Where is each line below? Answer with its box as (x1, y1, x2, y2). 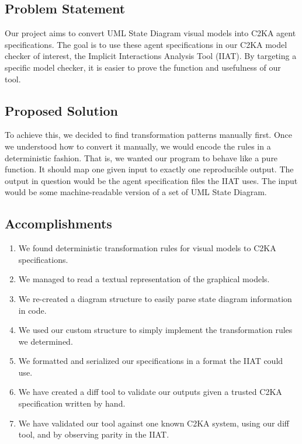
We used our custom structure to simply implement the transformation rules (18, 324, 293, 336)
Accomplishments (5, 214, 112, 233)
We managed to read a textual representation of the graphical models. (18, 273, 270, 285)
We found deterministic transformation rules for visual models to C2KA (18, 242, 276, 254)
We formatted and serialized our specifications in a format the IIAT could (18, 355, 283, 367)
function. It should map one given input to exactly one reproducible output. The (5, 163, 294, 175)
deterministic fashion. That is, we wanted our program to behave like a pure (5, 151, 278, 164)
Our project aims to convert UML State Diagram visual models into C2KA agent (5, 27, 296, 39)
